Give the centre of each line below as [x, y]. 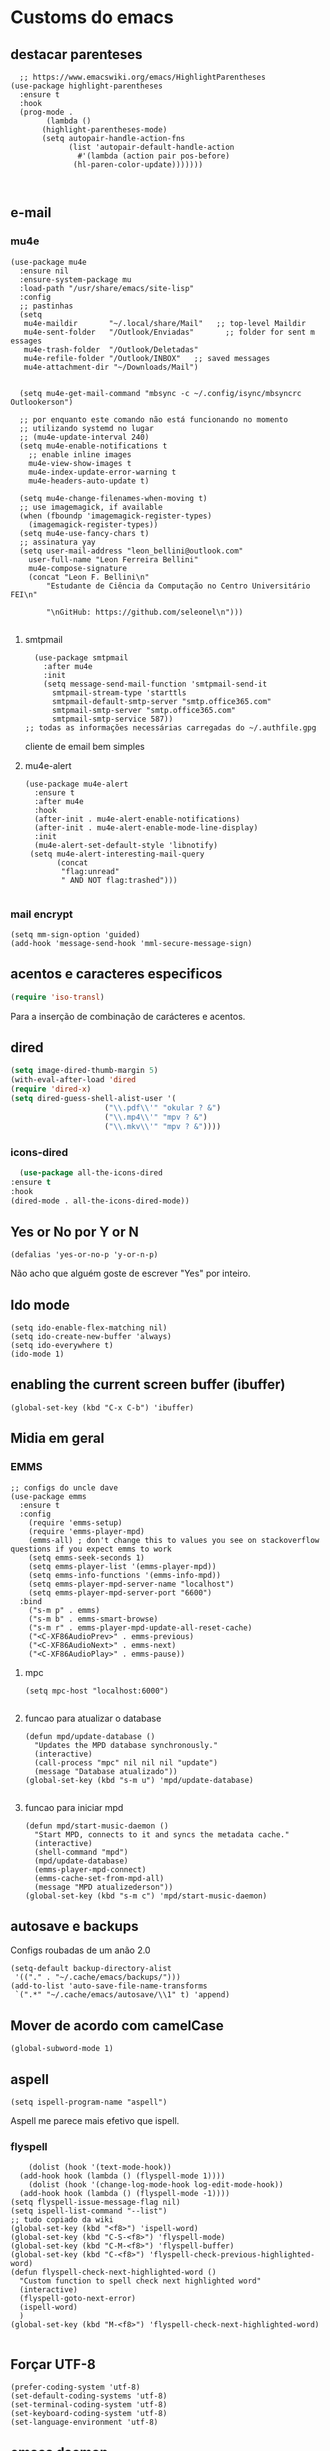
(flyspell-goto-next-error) [78, 2299]
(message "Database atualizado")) [106, 1771]
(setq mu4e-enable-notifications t [93, 446]
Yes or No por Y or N [74, 1231]
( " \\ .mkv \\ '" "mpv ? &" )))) [163, 1126]
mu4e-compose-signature [78, 568]
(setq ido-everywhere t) [62, 1346]
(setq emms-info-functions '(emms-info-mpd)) [125, 1575]
